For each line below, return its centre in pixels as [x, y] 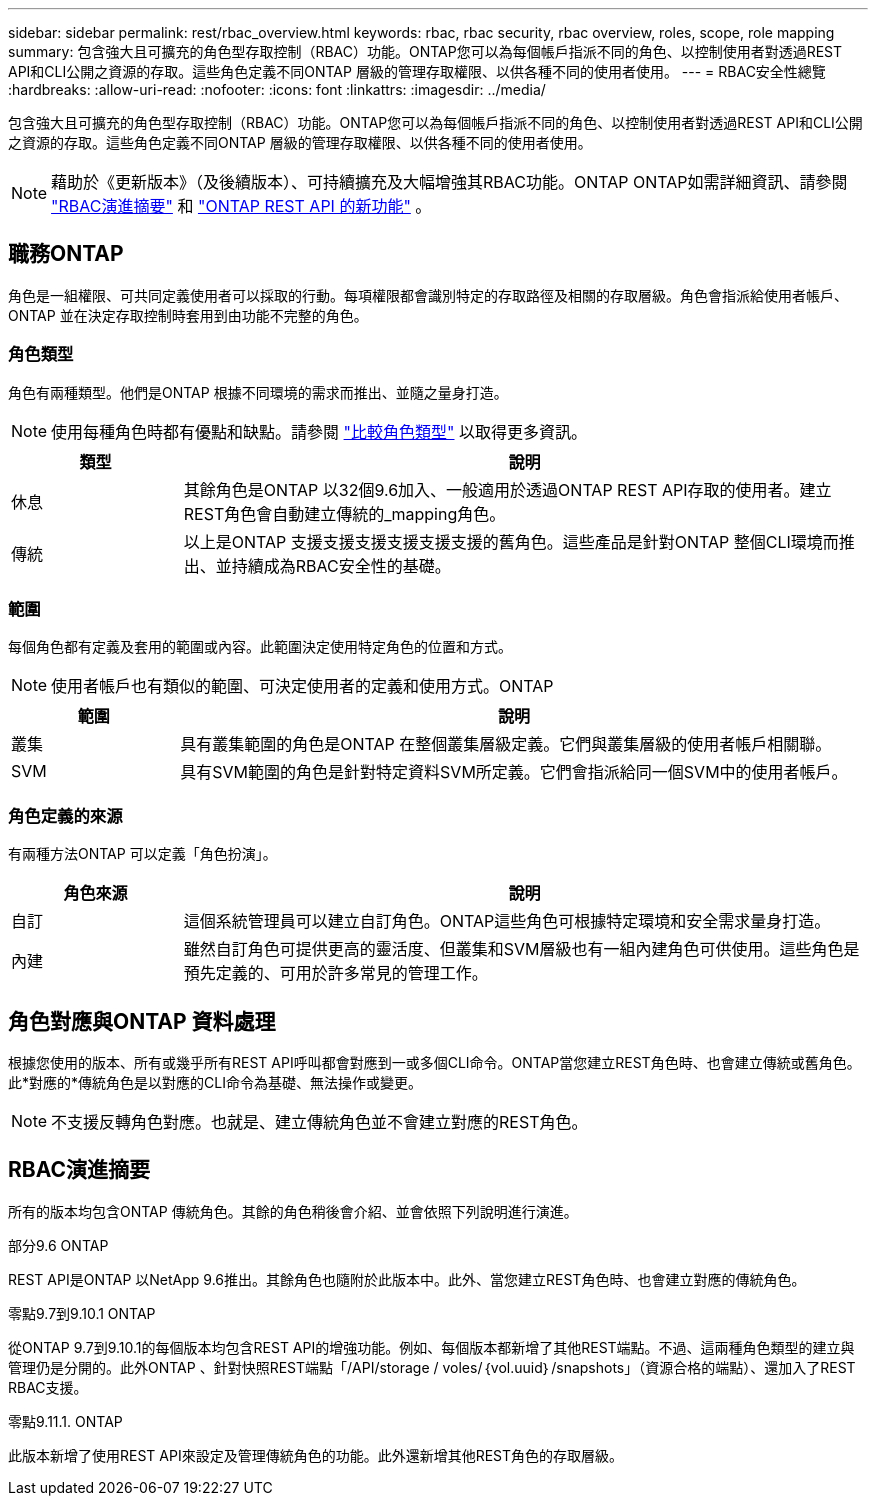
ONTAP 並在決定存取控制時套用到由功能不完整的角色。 [188, 315]
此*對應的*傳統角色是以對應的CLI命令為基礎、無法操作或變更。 [215, 1082]
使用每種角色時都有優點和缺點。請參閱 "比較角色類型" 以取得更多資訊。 [319, 431]
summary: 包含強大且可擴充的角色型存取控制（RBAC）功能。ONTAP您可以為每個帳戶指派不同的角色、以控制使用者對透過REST [425, 51]
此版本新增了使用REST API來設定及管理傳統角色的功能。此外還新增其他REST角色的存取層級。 [316, 1455]
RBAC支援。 [48, 1387]
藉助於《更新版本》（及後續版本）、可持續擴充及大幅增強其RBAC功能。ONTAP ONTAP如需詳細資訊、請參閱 [449, 182]
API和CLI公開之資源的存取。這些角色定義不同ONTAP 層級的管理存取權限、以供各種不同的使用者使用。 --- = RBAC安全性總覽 [417, 71]
